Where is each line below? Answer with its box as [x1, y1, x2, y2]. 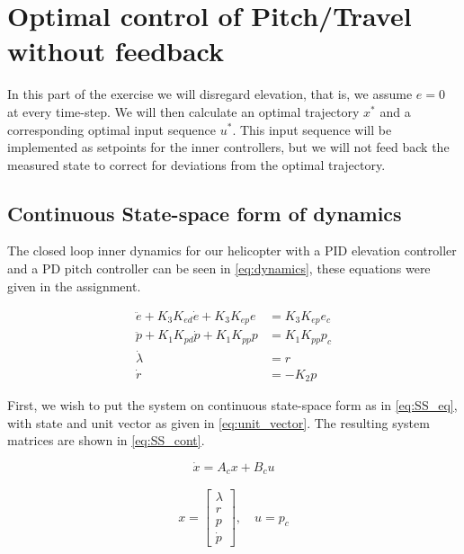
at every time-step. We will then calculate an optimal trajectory [7, 102, 360, 121]
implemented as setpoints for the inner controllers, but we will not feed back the [7, 138, 450, 156]
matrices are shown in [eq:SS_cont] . [7, 431, 205, 450]
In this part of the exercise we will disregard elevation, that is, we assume [7, 85, 413, 103]
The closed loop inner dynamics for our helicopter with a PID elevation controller [7, 241, 457, 260]
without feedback [7, 32, 225, 69]
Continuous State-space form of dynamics [7, 199, 402, 227]
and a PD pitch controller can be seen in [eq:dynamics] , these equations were [7, 259, 431, 278]
